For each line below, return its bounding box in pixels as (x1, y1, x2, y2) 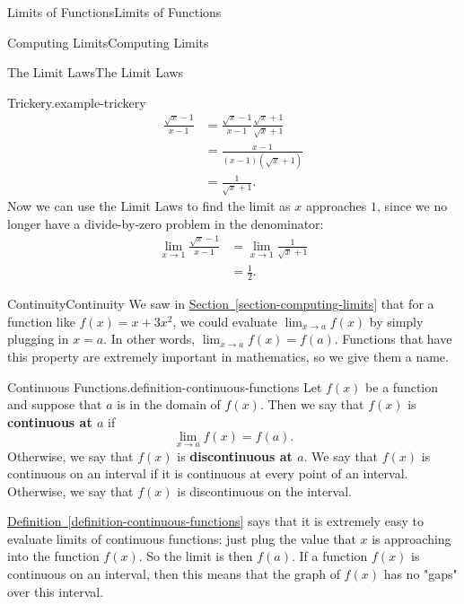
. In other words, (103, 329, 196, 348)
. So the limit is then (138, 547, 253, 565)
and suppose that (7, 395, 102, 414)
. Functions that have (334, 329, 452, 348)
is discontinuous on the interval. (177, 481, 352, 500)
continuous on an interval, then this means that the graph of (7, 565, 340, 583)
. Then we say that (259, 395, 364, 414)
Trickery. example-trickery (7, 92, 146, 111)
